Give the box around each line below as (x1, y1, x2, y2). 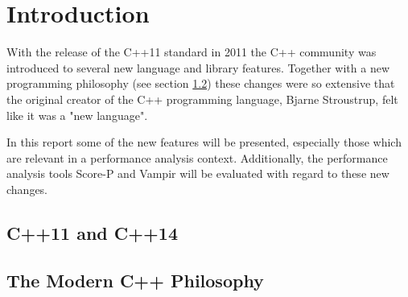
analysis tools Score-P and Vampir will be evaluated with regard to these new (6, 165, 389, 182)
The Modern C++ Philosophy (6, 267, 264, 292)
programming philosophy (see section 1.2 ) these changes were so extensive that (6, 75, 395, 92)
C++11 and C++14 (6, 220, 178, 245)
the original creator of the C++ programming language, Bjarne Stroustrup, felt (6, 90, 398, 107)
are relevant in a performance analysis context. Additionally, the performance (6, 149, 388, 166)
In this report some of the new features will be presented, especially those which (6, 134, 402, 151)
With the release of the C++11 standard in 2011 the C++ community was (6, 43, 377, 60)
